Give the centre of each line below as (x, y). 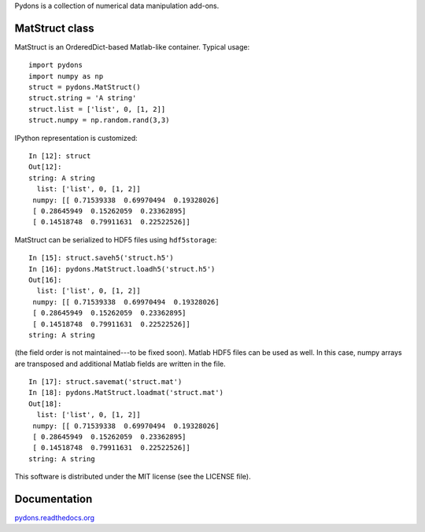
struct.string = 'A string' (83, 98)
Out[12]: (45, 167)
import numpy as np (66, 76)
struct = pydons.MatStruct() (85, 87)
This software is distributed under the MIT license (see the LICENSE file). (133, 477)
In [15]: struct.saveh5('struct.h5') (102, 258)
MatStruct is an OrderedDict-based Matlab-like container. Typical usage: (132, 46)
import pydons (55, 65)
